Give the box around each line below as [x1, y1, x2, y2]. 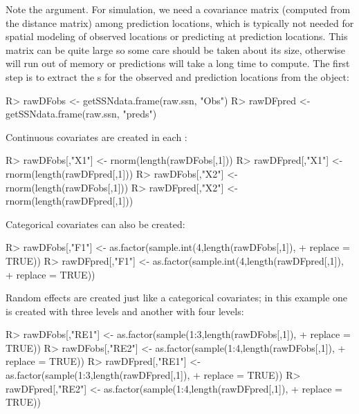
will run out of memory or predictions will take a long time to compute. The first [6, 56, 350, 70]
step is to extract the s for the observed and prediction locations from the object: [6, 69, 349, 84]
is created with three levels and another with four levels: [6, 303, 244, 318]
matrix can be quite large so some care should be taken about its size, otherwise [6, 42, 345, 57]
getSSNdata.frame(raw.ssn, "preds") [6, 106, 157, 121]
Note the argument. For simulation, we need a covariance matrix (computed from [6, 2, 351, 16]
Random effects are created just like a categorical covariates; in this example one [6, 290, 348, 305]
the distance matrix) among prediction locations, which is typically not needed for [6, 15, 354, 30]
